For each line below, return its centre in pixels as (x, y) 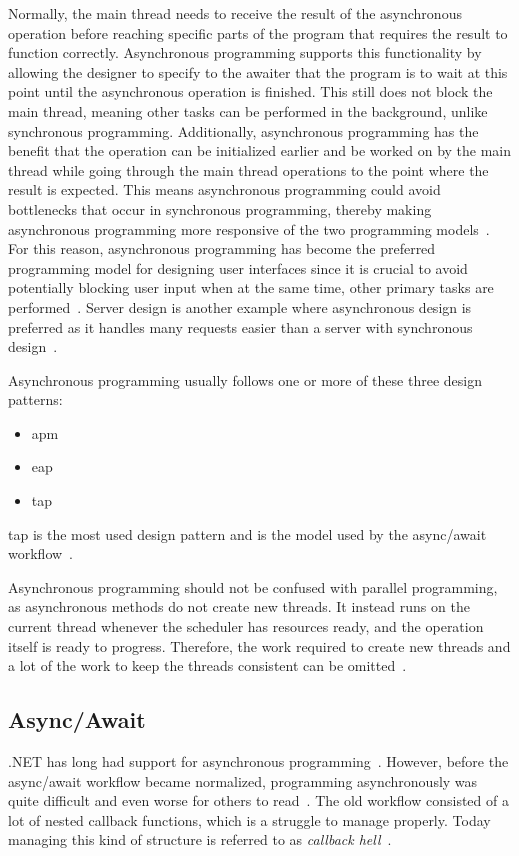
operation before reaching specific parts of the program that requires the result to (258, 32)
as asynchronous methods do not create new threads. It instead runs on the (239, 606)
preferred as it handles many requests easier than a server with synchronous (240, 326)
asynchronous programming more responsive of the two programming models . (249, 228)
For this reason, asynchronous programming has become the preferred (222, 248)
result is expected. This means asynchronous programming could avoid (224, 189)
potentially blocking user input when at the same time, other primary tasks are (251, 287)
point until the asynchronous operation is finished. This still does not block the (250, 91)
